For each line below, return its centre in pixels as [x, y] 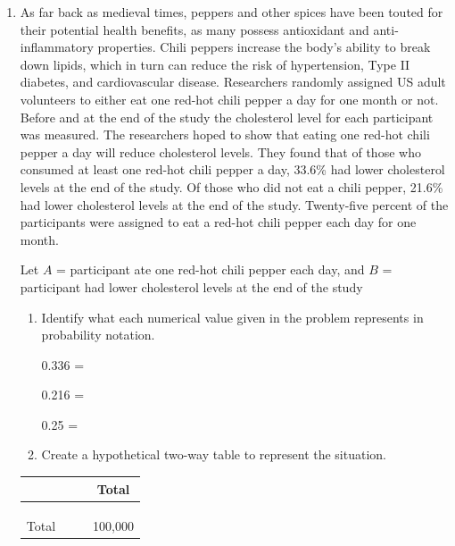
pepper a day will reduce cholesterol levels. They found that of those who [220, 151]
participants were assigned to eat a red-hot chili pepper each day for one [218, 222]
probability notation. [98, 335]
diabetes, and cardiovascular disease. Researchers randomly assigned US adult [233, 82]
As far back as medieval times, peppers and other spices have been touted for [232, 12]
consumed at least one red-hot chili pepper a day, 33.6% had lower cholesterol [232, 169]
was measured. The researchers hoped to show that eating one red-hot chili [225, 134]
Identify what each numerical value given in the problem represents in [232, 317]
